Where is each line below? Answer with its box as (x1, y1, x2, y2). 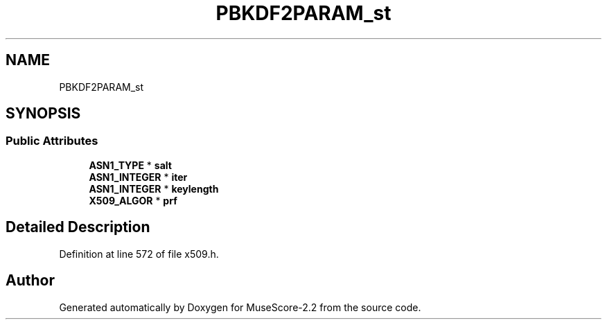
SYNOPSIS (6, 105, 81, 123)
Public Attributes (6, 134, 98, 148)
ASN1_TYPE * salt (89, 159, 172, 171)
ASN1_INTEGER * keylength (89, 182, 219, 195)
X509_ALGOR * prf (89, 194, 177, 207)
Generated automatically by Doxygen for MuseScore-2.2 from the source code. (59, 301, 421, 313)
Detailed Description (6, 218, 150, 236)
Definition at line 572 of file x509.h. (59, 247, 219, 260)
